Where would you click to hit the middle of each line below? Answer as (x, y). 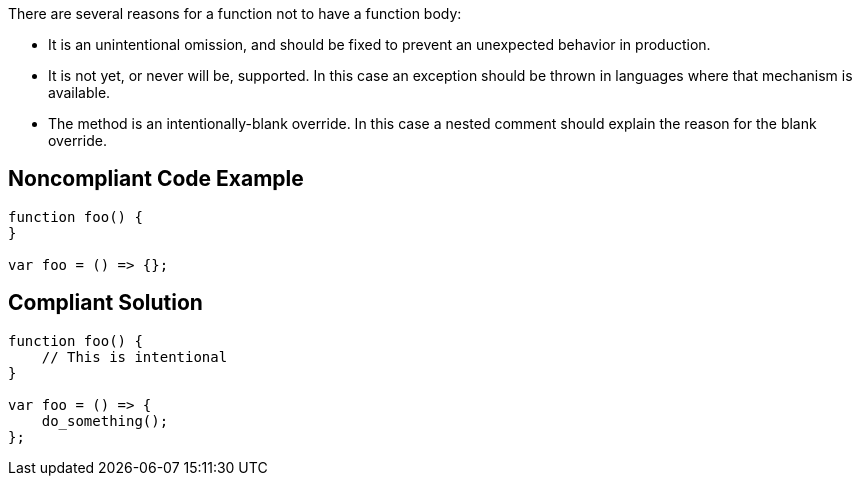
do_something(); (105, 420)
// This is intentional (134, 356)
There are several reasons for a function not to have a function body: (235, 13)
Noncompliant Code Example (156, 179)
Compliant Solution (105, 303)
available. (79, 92)
